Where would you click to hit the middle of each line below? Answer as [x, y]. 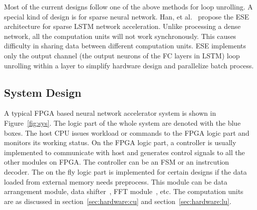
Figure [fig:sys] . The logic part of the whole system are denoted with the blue [122, 122]
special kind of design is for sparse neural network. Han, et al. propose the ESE [127, 16]
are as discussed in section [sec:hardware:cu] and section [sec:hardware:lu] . [118, 201]
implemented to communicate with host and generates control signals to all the [125, 152]
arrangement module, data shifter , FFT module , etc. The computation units [124, 191]
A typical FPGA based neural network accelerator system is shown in [110, 113]
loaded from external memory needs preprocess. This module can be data [116, 181]
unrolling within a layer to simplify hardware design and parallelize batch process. [129, 65]
